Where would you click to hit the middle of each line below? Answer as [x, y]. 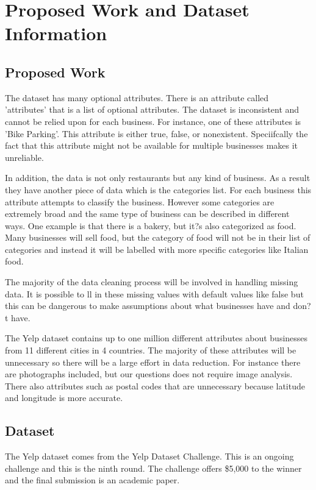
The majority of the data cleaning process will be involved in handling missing [152, 282]
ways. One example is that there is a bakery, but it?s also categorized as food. [151, 225]
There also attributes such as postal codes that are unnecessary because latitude [155, 385]
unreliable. [24, 157]
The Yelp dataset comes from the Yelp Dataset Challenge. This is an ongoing [149, 456]
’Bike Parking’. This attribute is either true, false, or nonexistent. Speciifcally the [156, 133]
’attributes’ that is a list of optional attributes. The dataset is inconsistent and [152, 109]
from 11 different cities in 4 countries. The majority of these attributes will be [151, 350]
